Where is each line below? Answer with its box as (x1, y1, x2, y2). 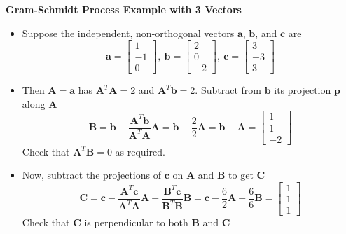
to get (228, 167, 254, 182)
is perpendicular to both (84, 214, 188, 229)
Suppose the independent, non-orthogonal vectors (22, 25, 235, 40)
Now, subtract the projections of (22, 167, 161, 182)
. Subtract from (195, 83, 261, 97)
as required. (115, 144, 165, 158)
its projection (274, 83, 331, 97)
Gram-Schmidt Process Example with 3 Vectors (6, 2, 242, 16)
